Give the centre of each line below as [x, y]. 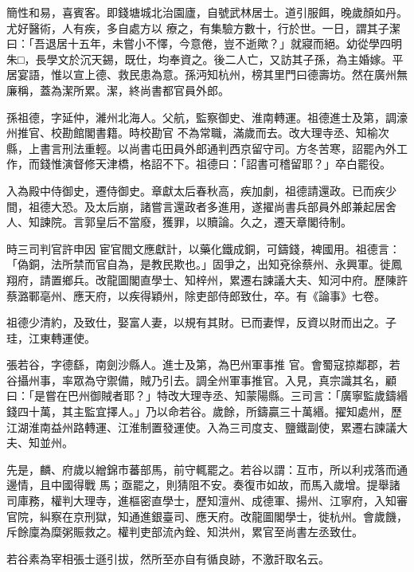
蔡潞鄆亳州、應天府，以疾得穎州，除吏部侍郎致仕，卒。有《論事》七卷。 [196, 295]
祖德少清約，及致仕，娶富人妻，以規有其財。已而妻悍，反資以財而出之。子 [201, 322]
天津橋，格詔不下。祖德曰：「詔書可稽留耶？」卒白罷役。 [243, 164]
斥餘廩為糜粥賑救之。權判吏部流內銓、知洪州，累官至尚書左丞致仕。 [185, 532]
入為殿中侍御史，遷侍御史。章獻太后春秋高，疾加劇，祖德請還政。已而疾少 [201, 190]
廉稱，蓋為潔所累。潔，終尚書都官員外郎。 [118, 90]
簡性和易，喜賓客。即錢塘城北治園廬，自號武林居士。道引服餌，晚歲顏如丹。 [207, 12]
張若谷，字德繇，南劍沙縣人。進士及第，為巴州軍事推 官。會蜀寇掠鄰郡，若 [203, 364]
